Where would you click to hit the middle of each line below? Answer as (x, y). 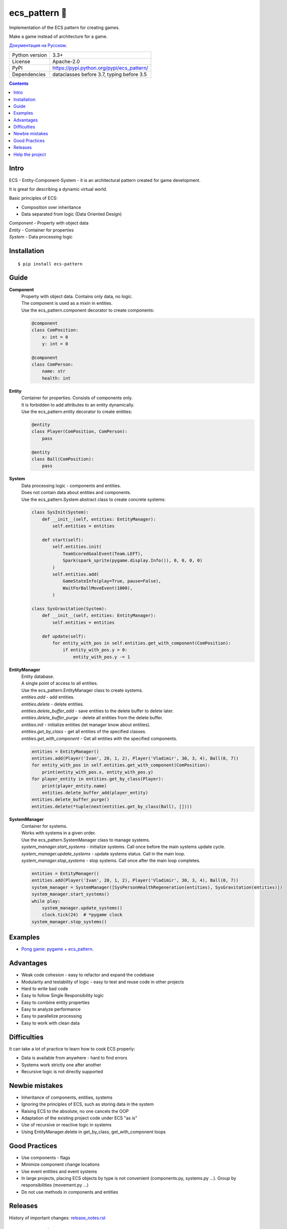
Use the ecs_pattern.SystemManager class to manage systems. (86, 840)
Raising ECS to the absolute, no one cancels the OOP (75, 1111)
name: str (54, 371)
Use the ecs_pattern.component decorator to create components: (88, 310)
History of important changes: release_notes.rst (57, 1218)
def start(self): (63, 540)
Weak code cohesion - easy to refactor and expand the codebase (88, 975)
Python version (29, 55)
